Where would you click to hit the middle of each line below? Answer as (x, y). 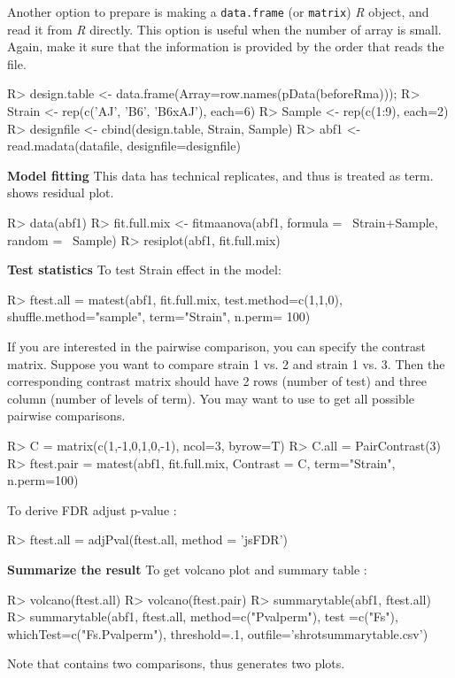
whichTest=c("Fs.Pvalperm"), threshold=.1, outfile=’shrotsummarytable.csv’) (218, 633)
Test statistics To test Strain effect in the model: (144, 270)
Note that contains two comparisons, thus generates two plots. (176, 663)
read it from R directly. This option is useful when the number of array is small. (224, 29)
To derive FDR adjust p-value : (92, 509)
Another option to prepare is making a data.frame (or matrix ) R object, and (218, 12)
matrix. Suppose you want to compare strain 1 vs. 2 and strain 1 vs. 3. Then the (226, 363)
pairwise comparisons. (66, 416)
